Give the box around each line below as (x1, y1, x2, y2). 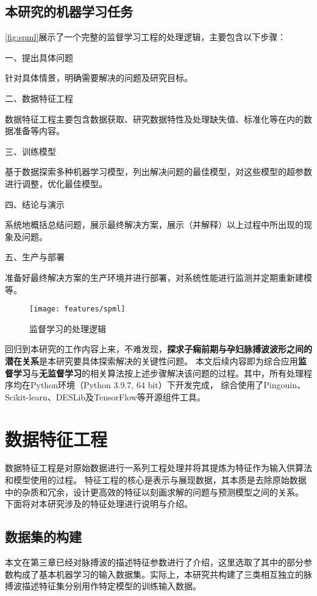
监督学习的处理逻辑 (29, 322, 106, 335)
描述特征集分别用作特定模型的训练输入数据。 (21, 580, 201, 592)
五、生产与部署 (5, 250, 65, 263)
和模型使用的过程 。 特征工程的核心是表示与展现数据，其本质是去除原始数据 (5, 474, 307, 486)
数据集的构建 (5, 527, 82, 546)
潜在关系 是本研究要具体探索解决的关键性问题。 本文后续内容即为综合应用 (5, 354, 298, 367)
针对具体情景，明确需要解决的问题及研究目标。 (5, 71, 193, 84)
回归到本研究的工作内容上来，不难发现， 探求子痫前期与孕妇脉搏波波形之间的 (5, 342, 312, 355)
